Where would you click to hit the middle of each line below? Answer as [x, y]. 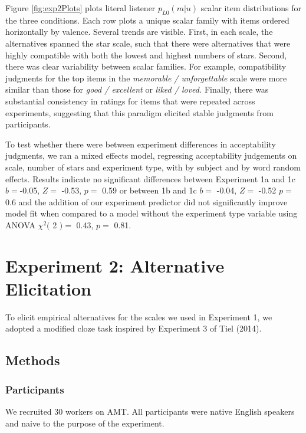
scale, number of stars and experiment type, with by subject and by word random [153, 167]
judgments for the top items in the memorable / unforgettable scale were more [146, 78]
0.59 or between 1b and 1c [149, 190]
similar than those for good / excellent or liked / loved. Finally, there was [137, 89]
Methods [33, 360]
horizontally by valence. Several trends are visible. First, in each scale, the [139, 32]
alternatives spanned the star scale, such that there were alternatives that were [148, 43]
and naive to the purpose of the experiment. [85, 423]
